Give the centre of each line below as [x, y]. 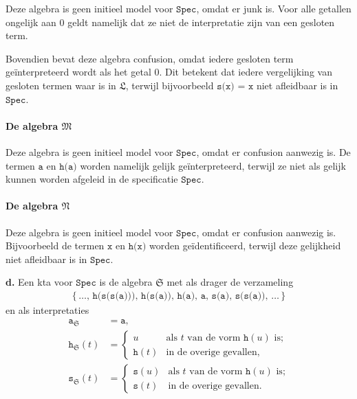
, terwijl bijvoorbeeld [170, 85]
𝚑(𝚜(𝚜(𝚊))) [114, 296]
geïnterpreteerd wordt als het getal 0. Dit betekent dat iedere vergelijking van [169, 72]
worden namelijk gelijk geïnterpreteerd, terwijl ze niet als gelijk [213, 165]
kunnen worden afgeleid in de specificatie [92, 179]
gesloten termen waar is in [61, 85]
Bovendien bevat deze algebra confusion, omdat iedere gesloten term [150, 58]
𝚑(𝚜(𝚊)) [156, 296]
